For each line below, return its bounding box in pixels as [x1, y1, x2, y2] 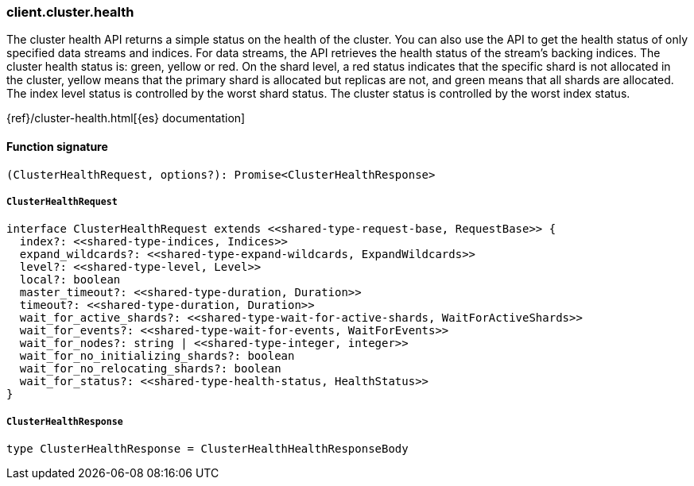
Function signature [6, 139, 108, 153]
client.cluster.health [6, 4, 134, 20]
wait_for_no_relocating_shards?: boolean [19, 362, 281, 376]
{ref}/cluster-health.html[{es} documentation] [6, 111, 246, 125]
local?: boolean [19, 273, 121, 287]
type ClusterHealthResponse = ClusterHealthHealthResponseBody [6, 442, 409, 456]
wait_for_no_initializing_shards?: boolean [19, 349, 295, 363]
